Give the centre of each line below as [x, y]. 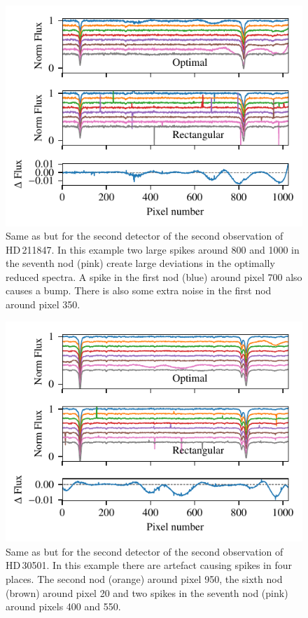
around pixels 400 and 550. [63, 606]
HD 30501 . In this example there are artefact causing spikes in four [149, 565]
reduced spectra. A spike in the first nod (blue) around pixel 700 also [154, 276]
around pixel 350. [43, 304]
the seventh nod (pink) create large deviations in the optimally [140, 263]
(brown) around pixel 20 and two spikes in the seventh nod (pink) [147, 592]
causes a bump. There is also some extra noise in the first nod [139, 290]
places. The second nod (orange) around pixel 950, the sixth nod [144, 578]
